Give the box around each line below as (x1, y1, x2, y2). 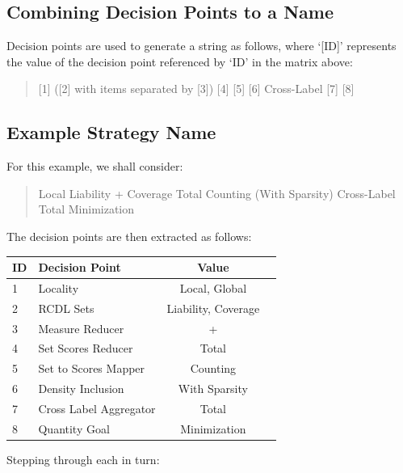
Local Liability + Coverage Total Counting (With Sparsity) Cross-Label (38, 184, 396, 201)
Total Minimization (38, 201, 135, 217)
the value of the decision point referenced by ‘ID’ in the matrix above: (6, 53, 353, 70)
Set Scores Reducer (38, 340, 133, 357)
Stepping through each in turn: (6, 450, 160, 467)
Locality (38, 279, 79, 296)
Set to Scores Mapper (38, 360, 145, 377)
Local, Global (179, 279, 247, 296)
